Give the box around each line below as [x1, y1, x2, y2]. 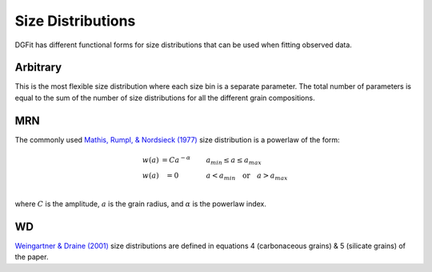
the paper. [14, 252, 49, 262]
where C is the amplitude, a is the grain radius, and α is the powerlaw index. [14, 198, 267, 208]
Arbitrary [14, 61, 62, 74]
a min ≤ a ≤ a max [206, 155, 262, 166]
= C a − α [161, 154, 191, 164]
